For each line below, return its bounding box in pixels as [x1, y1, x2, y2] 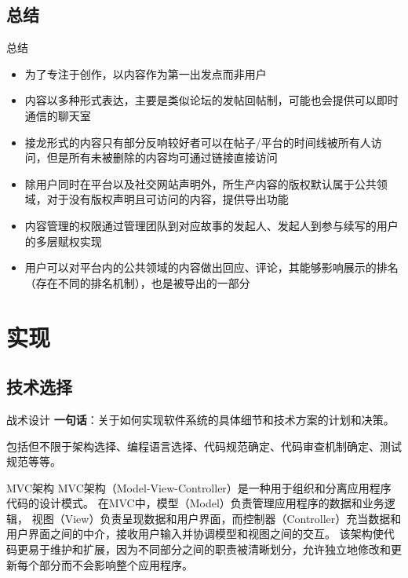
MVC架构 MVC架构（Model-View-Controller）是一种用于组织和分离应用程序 [6, 479, 392, 496]
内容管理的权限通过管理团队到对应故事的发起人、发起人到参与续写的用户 [24, 217, 399, 233]
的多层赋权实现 [24, 232, 102, 249]
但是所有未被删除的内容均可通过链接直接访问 [46, 149, 278, 166]
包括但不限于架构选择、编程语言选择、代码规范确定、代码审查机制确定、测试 [6, 437, 402, 454]
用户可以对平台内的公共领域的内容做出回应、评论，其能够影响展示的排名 [24, 259, 399, 276]
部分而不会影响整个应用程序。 [38, 556, 193, 573]
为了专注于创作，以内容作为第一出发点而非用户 [24, 65, 267, 82]
